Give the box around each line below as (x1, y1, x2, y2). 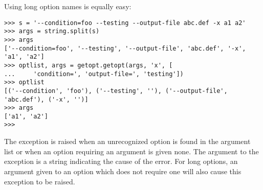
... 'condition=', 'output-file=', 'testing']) (4, 70, 184, 78)
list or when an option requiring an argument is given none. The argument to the (4, 146, 259, 156)
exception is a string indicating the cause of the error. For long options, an (4, 156, 238, 167)
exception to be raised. (4, 176, 75, 186)
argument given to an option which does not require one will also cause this (4, 165, 242, 176)
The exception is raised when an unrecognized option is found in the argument (4, 136, 251, 147)
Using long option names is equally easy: (4, 1, 131, 11)
